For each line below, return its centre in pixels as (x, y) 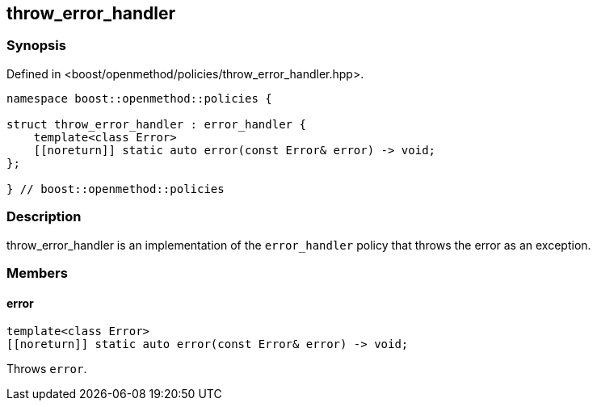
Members (37, 273)
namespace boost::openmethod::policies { (139, 98)
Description (44, 217)
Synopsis (36, 46)
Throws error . (47, 369)
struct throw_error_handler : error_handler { (156, 124)
